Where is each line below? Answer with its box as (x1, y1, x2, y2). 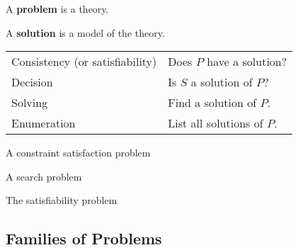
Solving (11, 94, 48, 111)
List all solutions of (168, 115, 263, 132)
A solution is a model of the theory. (6, 25, 165, 40)
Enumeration (11, 115, 76, 132)
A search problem (6, 169, 82, 183)
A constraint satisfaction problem (6, 145, 151, 160)
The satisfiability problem (6, 193, 118, 208)
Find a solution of (168, 94, 257, 111)
